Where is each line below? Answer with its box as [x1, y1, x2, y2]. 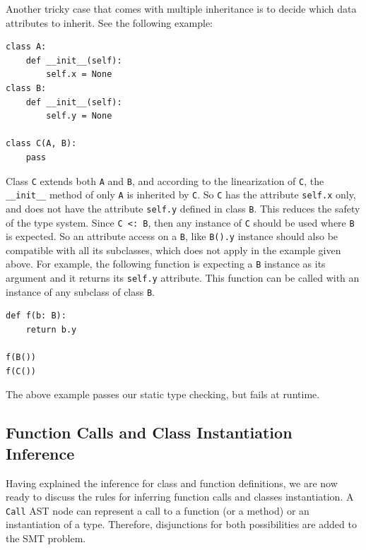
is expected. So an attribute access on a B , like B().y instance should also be [6, 229, 338, 244]
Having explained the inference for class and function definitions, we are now [6, 475, 338, 490]
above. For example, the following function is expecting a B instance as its [6, 256, 326, 271]
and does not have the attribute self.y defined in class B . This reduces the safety [6, 201, 360, 215]
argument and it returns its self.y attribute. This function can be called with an [6, 270, 360, 285]
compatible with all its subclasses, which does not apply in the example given [6, 242, 341, 257]
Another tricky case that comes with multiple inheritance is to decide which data [6, 1, 357, 16]
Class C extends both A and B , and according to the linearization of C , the [6, 173, 324, 188]
